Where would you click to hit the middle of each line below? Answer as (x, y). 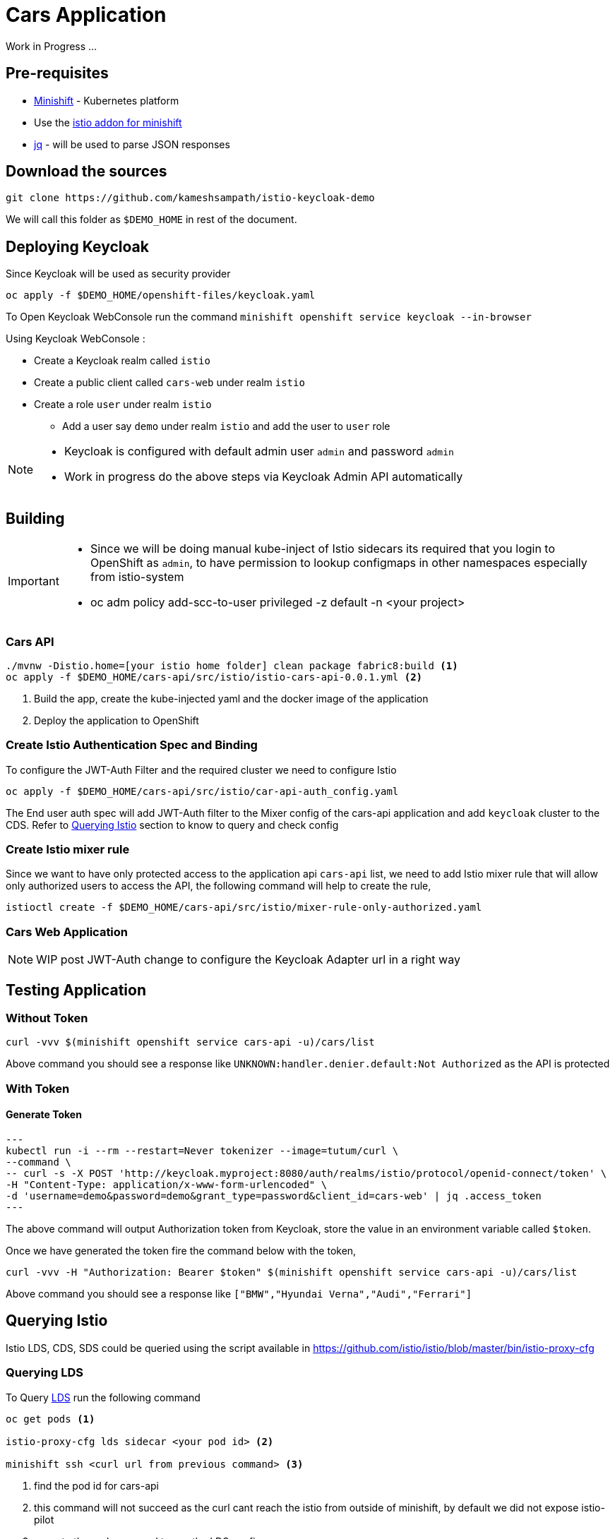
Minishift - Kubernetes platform (107, 100)
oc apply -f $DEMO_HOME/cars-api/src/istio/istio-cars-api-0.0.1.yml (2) (214, 677)
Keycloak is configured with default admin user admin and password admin (259, 451)
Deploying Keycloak (77, 246)
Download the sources (86, 172)
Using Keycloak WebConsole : (76, 339)
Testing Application (76, 990)
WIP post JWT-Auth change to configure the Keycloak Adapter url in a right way (248, 960)
